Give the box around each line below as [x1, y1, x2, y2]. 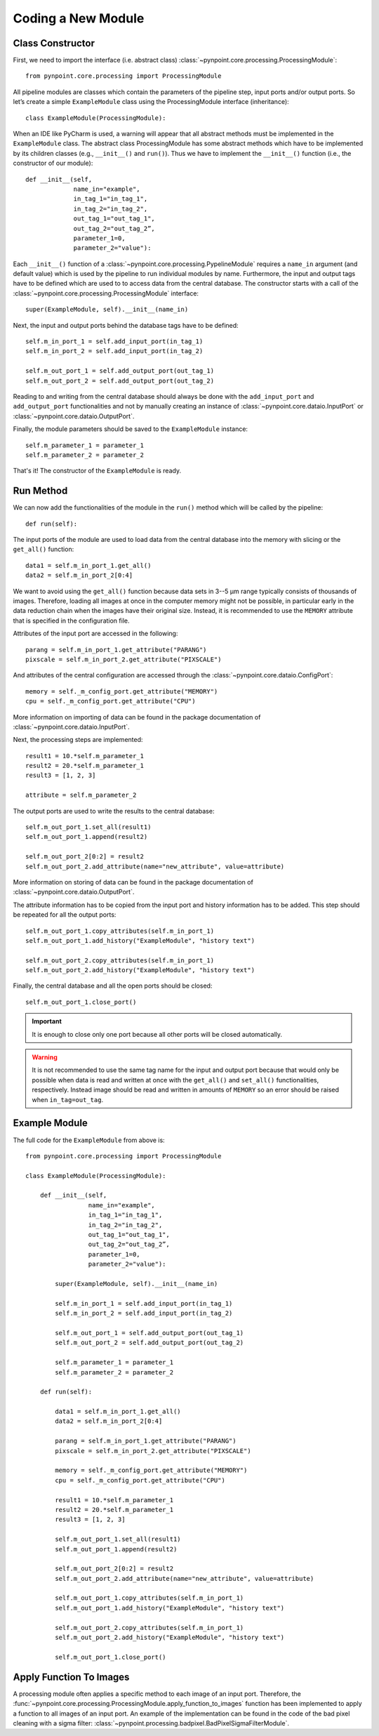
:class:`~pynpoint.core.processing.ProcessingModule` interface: [13, 289, 199, 298]
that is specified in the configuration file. [13, 616, 130, 625]
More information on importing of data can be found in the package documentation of [13, 713, 261, 721]
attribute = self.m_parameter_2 [25, 791, 137, 800]
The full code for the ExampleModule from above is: [13, 1136, 165, 1144]
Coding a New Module [13, 11, 145, 26]
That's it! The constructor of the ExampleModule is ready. [13, 467, 182, 475]
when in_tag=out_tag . [32, 1095, 104, 1104]
